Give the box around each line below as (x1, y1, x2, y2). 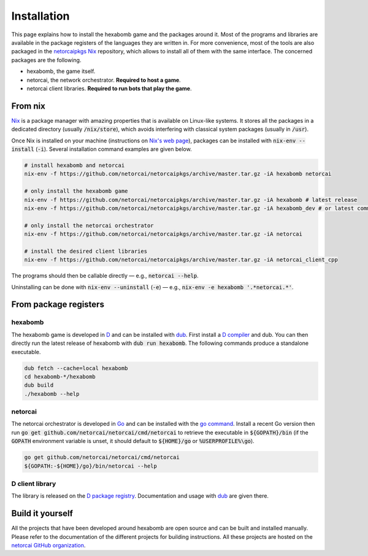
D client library (11, 479, 56, 488)
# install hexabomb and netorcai (24, 161, 125, 169)
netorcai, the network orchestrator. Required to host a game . (26, 76, 181, 83)
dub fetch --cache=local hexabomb (24, 365, 128, 371)
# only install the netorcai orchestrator (24, 222, 154, 229)
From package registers (11, 299, 104, 310)
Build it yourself (11, 508, 74, 519)
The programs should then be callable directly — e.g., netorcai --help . (11, 272, 199, 279)
